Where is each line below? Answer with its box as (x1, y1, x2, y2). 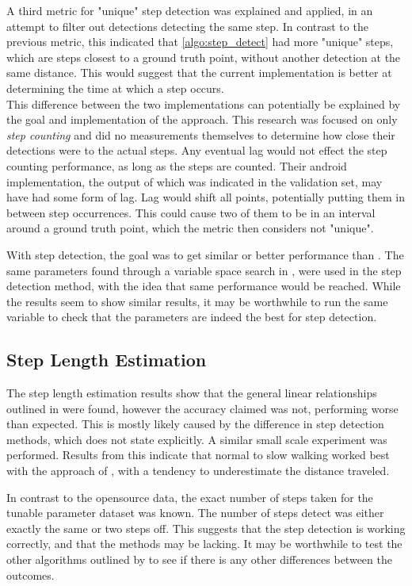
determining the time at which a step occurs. (6, 79, 224, 96)
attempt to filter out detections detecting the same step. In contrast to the (6, 17, 368, 34)
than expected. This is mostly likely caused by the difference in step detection (6, 416, 384, 432)
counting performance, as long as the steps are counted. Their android (6, 157, 347, 174)
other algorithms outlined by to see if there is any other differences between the (6, 551, 392, 568)
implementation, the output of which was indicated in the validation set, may (6, 173, 383, 190)
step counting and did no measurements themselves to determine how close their (6, 126, 395, 143)
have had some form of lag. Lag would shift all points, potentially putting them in (6, 189, 405, 205)
